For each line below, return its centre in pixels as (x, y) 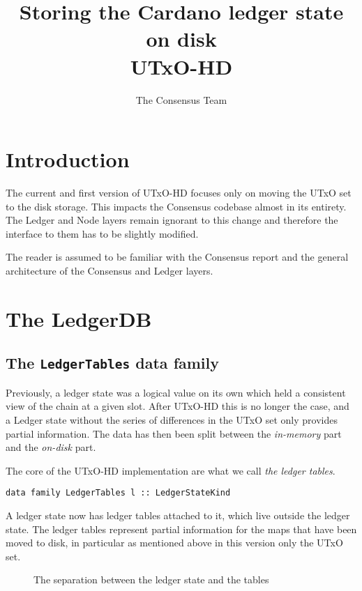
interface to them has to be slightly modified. (102, 233)
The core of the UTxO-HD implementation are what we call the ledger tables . (171, 470)
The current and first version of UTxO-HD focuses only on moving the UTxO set (179, 193)
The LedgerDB (79, 318)
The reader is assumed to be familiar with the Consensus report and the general (177, 257)
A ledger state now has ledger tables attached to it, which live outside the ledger (178, 515)
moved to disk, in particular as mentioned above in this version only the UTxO (174, 543)
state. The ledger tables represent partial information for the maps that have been (181, 529)
